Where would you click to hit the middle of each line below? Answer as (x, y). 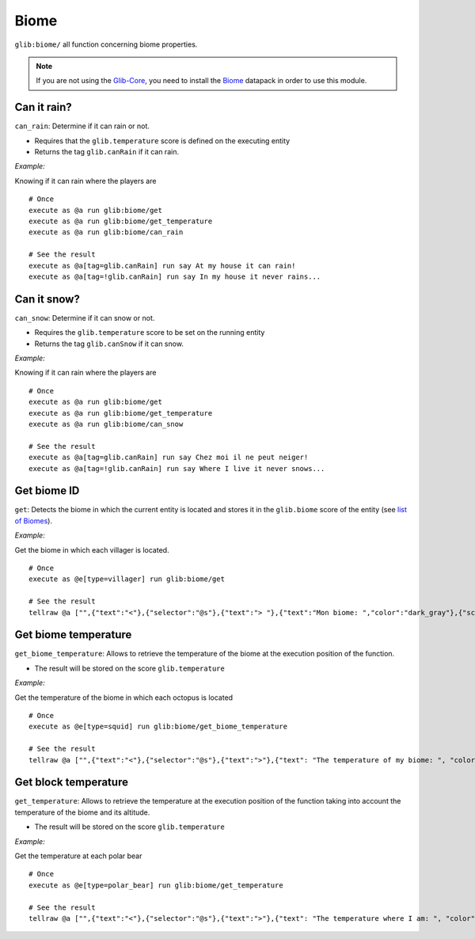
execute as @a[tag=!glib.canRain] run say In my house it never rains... (175, 276)
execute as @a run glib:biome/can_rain (106, 232)
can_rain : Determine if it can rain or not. (82, 126)
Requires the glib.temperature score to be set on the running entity (150, 333)
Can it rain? (44, 107)
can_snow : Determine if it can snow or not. (85, 317)
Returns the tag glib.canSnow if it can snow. (109, 344)
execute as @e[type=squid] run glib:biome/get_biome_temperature (158, 727)
